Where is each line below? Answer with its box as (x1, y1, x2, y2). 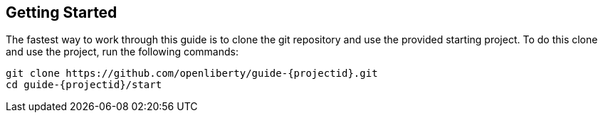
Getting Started (6, 4, 117, 21)
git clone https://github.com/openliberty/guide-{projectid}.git (6, 68, 378, 80)
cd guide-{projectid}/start (6, 79, 162, 91)
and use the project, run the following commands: (6, 45, 238, 58)
